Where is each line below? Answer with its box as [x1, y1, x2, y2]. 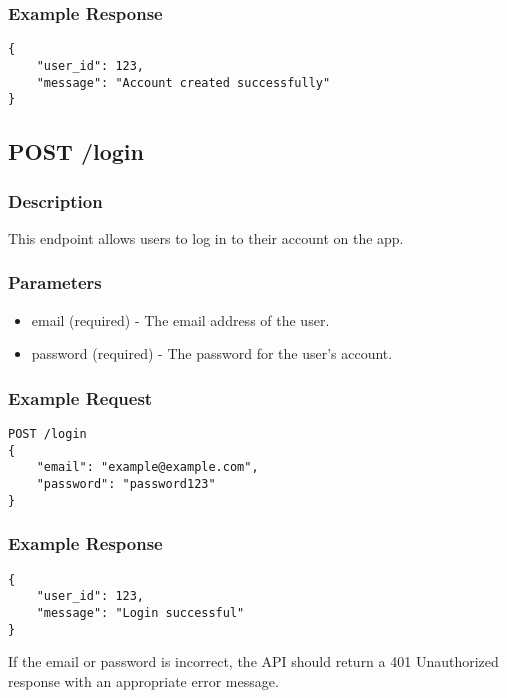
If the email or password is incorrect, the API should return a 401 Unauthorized [8, 651, 499, 672]
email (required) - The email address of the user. [31, 309, 330, 330]
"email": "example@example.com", [36, 460, 259, 475]
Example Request [8, 385, 153, 410]
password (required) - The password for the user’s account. [31, 343, 393, 364]
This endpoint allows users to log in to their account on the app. [8, 227, 404, 248]
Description [8, 188, 103, 213]
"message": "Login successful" [36, 605, 245, 620]
